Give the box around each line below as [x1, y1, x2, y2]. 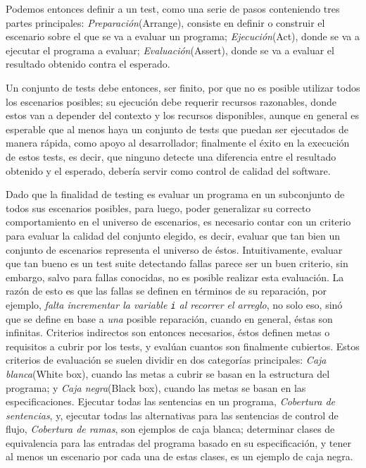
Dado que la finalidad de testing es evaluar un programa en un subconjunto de [6, 187, 345, 202]
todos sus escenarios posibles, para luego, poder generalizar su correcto [6, 200, 311, 215]
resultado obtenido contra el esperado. [6, 56, 170, 71]
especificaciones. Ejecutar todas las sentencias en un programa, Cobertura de [6, 394, 336, 409]
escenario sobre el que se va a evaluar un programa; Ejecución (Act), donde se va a [6, 29, 360, 44]
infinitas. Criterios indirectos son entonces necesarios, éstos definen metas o [6, 325, 330, 340]
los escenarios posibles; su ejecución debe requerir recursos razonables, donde [6, 94, 336, 109]
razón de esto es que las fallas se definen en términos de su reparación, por [6, 283, 327, 298]
